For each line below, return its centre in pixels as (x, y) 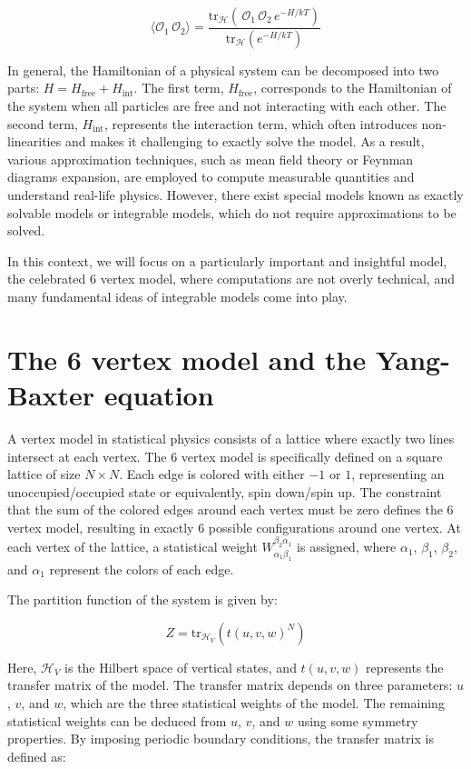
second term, (43, 123)
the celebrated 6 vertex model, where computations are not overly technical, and (231, 279)
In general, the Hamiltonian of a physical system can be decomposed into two (223, 70)
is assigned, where (347, 547)
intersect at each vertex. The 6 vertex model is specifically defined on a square (225, 456)
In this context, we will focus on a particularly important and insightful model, (227, 260)
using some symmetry (358, 720)
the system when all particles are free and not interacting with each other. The (227, 106)
